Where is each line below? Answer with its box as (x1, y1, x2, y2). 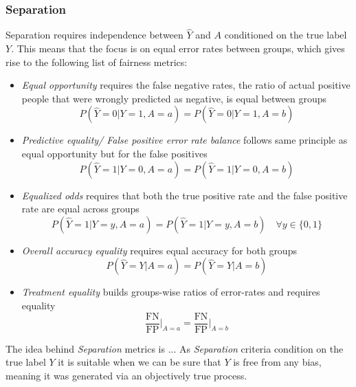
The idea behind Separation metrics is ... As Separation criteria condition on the (5, 341, 344, 355)
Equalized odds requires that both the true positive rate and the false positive (21, 188, 348, 202)
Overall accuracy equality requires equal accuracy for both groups (21, 243, 297, 257)
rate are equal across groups (21, 201, 140, 216)
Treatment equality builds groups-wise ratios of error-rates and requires (21, 285, 320, 299)
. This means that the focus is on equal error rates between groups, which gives (11, 41, 345, 56)
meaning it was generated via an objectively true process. (5, 368, 247, 382)
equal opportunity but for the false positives (21, 146, 208, 160)
